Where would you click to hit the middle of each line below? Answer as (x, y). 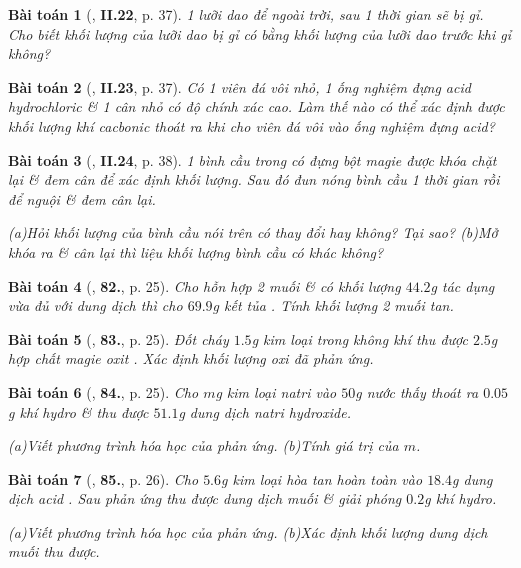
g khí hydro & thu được (78, 411)
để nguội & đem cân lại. (82, 198)
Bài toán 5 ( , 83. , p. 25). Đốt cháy (118, 338)
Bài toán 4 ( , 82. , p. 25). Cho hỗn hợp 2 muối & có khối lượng (204, 285)
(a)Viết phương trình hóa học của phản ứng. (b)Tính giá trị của (203, 445)
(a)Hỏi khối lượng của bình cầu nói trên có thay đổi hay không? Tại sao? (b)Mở (253, 232)
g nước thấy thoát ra (417, 391)
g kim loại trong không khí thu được (359, 338)
